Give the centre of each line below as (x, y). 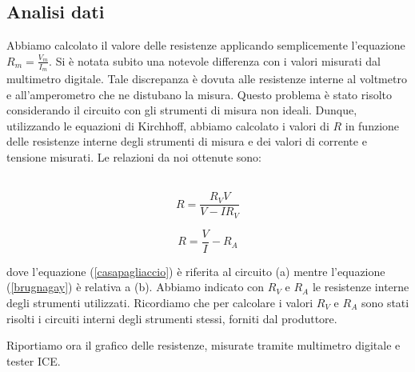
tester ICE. (34, 360)
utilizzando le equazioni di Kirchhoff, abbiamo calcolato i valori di (168, 125)
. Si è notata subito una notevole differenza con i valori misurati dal (215, 60)
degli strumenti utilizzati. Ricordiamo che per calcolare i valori (160, 302)
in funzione (372, 125)
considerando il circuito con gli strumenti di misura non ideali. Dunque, (182, 110)
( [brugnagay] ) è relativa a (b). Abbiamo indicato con (136, 287)
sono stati (385, 302)
